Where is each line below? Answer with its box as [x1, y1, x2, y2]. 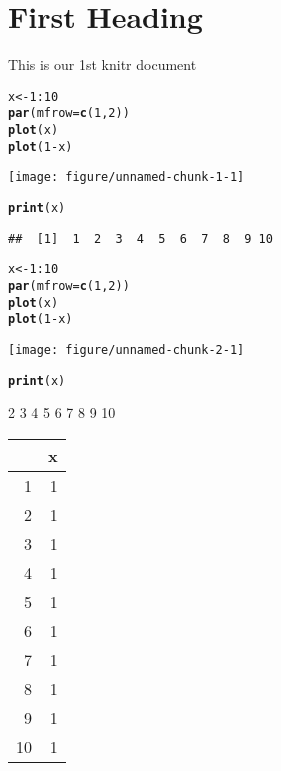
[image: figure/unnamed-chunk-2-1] [8, 342, 245, 357]
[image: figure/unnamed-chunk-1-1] [8, 170, 245, 185]
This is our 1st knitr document [8, 54, 197, 75]
